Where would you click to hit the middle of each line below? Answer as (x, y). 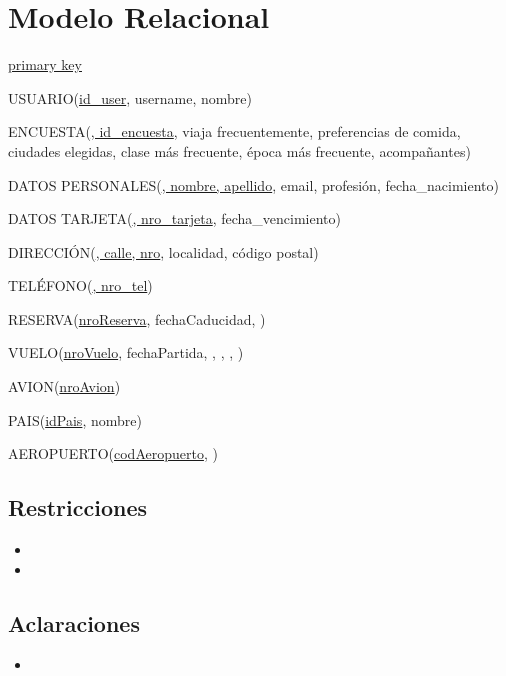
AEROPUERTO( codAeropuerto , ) (113, 453)
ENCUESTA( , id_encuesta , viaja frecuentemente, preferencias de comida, (234, 131)
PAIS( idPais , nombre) (75, 419)
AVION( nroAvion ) (64, 386)
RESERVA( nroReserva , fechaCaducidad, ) (137, 318)
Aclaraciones (74, 622)
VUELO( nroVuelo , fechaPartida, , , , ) (126, 352)
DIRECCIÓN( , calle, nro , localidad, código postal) (163, 251)
